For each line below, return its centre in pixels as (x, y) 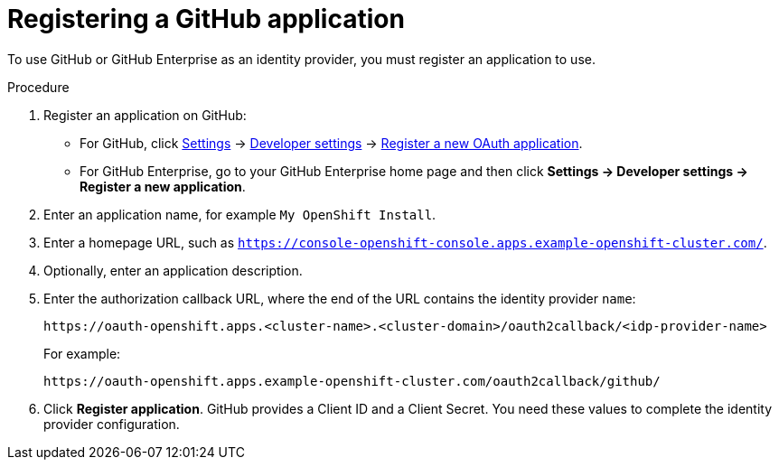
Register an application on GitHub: (145, 115)
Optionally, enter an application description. (173, 270)
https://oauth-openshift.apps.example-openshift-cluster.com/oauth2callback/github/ (352, 381)
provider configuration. (112, 424)
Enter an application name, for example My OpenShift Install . (240, 214)
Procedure (38, 87)
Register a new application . (163, 186)
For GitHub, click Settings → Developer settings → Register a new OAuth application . (331, 143)
